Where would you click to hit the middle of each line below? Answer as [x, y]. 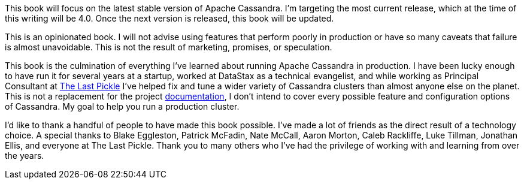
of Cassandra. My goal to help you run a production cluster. [122, 106]
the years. [25, 156]
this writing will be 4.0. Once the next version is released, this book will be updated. [169, 18]
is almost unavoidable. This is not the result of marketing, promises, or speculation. [169, 47]
